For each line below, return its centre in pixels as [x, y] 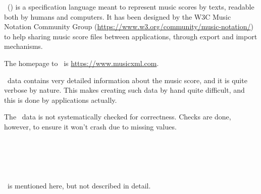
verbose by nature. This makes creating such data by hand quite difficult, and [124, 90]
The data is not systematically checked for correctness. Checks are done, [118, 117]
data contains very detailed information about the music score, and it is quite [127, 80]
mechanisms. [23, 46]
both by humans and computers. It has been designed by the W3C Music [118, 16]
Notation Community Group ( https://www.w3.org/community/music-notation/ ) [129, 26]
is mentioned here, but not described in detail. [79, 185]
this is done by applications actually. [61, 100]
